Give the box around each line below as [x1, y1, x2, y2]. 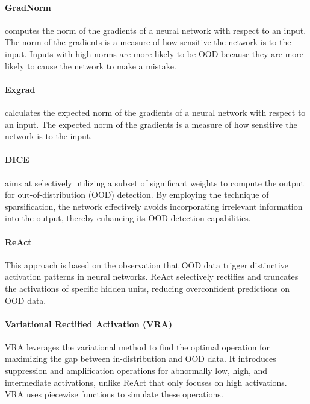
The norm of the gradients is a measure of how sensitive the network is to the [5, 36, 291, 48]
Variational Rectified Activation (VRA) [5, 317, 172, 330]
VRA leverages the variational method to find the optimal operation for [5, 340, 270, 353]
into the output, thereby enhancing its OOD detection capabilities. [5, 212, 251, 224]
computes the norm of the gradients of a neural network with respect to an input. [5, 24, 306, 36]
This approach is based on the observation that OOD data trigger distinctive [5, 258, 288, 271]
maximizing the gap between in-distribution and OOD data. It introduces [5, 352, 276, 365]
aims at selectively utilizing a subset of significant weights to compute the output [5, 176, 305, 189]
